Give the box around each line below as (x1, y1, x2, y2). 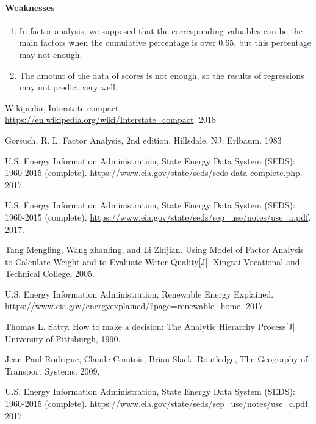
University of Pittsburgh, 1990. (5, 332, 121, 345)
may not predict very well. (19, 81, 118, 93)
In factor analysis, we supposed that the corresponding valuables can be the (19, 24, 303, 37)
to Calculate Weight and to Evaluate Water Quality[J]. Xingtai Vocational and (5, 255, 300, 268)
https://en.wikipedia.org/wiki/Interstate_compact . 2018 (5, 113, 216, 126)
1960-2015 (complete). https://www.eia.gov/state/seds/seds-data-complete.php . (5, 166, 303, 179)
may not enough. (19, 48, 82, 60)
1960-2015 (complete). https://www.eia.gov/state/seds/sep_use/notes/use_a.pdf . (5, 210, 311, 223)
